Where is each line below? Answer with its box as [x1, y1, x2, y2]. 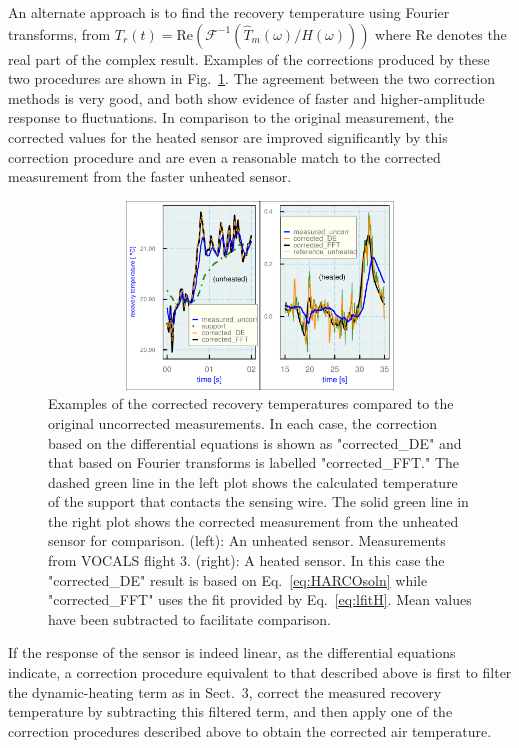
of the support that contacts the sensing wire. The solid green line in [48, 491, 469, 512]
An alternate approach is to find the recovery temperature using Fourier [8, 2, 450, 22]
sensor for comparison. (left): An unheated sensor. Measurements [48, 530, 446, 551]
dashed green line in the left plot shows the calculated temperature [48, 471, 458, 492]
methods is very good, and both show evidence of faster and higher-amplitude [8, 87, 485, 108]
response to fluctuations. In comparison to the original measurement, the [8, 107, 454, 128]
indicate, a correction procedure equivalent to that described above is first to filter [8, 662, 512, 683]
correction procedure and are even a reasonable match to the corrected [8, 146, 441, 167]
